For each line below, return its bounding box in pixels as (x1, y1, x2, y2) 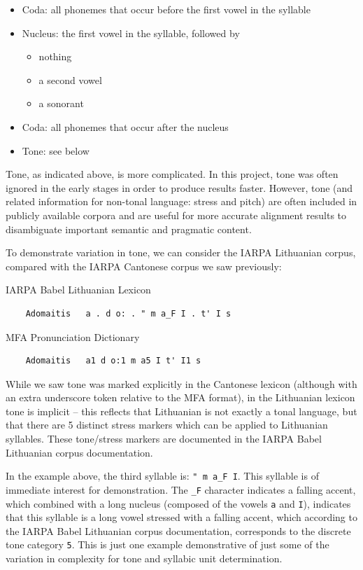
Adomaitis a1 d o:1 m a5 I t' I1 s (25, 356, 201, 366)
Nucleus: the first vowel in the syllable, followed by (22, 25, 240, 40)
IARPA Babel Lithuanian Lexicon (6, 282, 151, 297)
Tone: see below (22, 143, 90, 158)
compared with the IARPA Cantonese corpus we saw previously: (6, 258, 282, 273)
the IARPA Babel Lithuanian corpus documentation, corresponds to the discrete (6, 523, 351, 538)
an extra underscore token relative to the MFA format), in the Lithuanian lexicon (6, 390, 355, 405)
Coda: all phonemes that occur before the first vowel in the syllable (22, 2, 311, 16)
